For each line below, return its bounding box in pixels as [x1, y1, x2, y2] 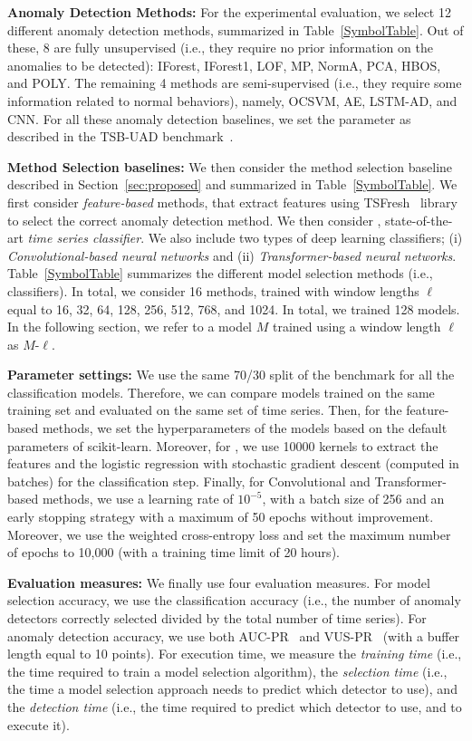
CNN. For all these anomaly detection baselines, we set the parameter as [7, 109, 411, 128]
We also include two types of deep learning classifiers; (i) [148, 228, 463, 247]
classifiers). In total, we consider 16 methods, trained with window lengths [7, 281, 419, 300]
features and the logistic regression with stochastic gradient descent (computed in [7, 454, 459, 473]
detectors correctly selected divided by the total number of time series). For [7, 609, 427, 627]
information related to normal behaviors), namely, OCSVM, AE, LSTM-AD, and [7, 91, 458, 110]
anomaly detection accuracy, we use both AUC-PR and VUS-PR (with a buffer [7, 626, 460, 645]
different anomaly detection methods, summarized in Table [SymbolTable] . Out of [7, 20, 464, 39]
